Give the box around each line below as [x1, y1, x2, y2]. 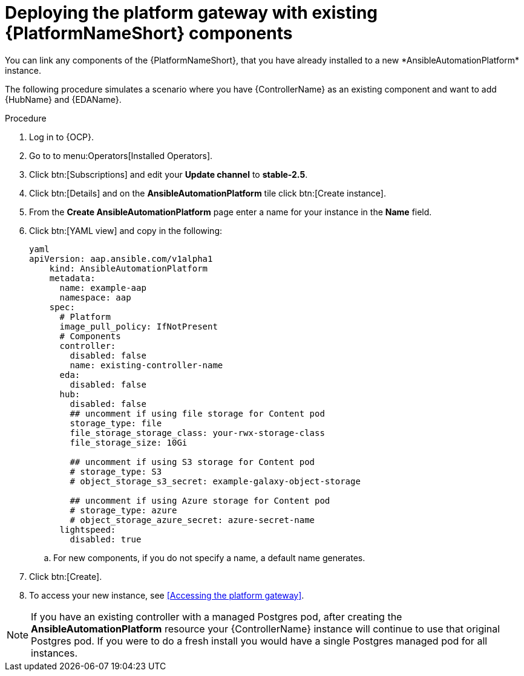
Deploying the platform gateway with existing [5, 2, 378, 23]
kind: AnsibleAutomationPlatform [49, 263, 208, 273]
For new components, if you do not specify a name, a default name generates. [53, 552, 365, 563]
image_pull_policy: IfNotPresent [59, 321, 218, 331]
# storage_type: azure [70, 505, 177, 515]
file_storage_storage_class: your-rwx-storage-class [70, 427, 325, 438]
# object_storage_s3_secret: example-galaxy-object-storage [70, 476, 361, 486]
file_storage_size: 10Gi [70, 437, 188, 447]
